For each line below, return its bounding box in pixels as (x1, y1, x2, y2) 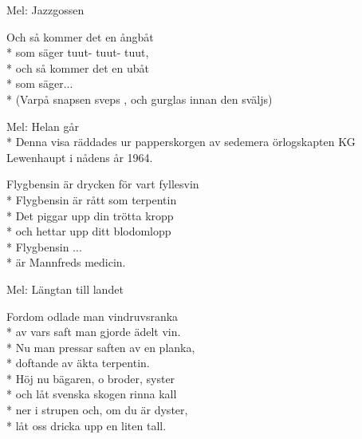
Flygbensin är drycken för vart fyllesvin (6, 176, 199, 192)
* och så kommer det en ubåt (6, 59, 149, 76)
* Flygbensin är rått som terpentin (6, 191, 177, 208)
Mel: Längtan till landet (6, 280, 124, 297)
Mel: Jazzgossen (6, 2, 85, 18)
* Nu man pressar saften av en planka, (6, 338, 195, 355)
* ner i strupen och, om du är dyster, (6, 401, 188, 418)
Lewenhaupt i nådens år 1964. (6, 148, 153, 165)
